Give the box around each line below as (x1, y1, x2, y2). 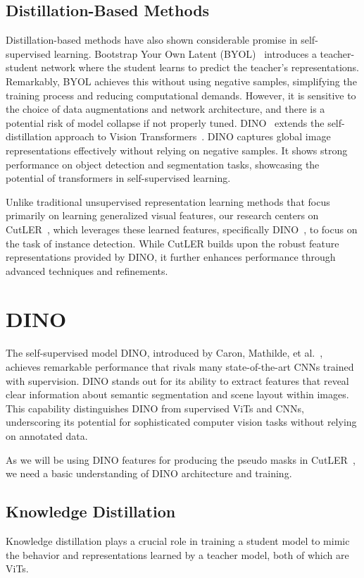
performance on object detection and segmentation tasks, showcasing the (6, 156, 320, 171)
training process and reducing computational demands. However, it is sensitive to (6, 87, 356, 102)
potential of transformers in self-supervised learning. (6, 171, 231, 185)
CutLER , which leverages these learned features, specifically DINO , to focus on (6, 221, 358, 236)
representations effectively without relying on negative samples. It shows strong (6, 142, 348, 157)
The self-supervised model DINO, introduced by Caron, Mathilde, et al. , (6, 345, 323, 360)
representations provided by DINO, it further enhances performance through (6, 250, 336, 264)
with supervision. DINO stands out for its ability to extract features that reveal (6, 373, 349, 388)
